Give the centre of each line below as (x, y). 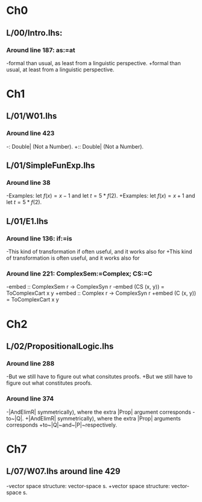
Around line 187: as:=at (41, 50)
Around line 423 (30, 134)
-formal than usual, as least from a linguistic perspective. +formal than (93, 63)
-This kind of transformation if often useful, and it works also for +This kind (99, 252)
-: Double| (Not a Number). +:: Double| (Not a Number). (75, 146)
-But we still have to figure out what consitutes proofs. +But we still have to (99, 377)
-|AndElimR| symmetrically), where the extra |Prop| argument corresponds (99, 412)
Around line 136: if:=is (39, 238)
